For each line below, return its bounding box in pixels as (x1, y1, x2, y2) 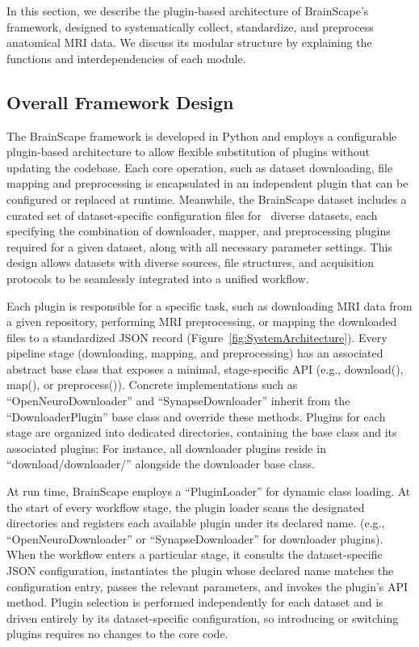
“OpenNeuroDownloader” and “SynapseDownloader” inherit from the (6, 392, 350, 409)
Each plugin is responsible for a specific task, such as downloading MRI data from (6, 297, 413, 314)
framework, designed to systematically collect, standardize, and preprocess (6, 18, 374, 35)
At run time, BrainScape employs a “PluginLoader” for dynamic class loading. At (6, 483, 411, 500)
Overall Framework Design (6, 89, 234, 114)
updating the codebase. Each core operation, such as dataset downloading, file (6, 159, 393, 175)
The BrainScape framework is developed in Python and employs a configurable (6, 127, 397, 144)
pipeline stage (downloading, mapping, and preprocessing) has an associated (6, 345, 383, 362)
